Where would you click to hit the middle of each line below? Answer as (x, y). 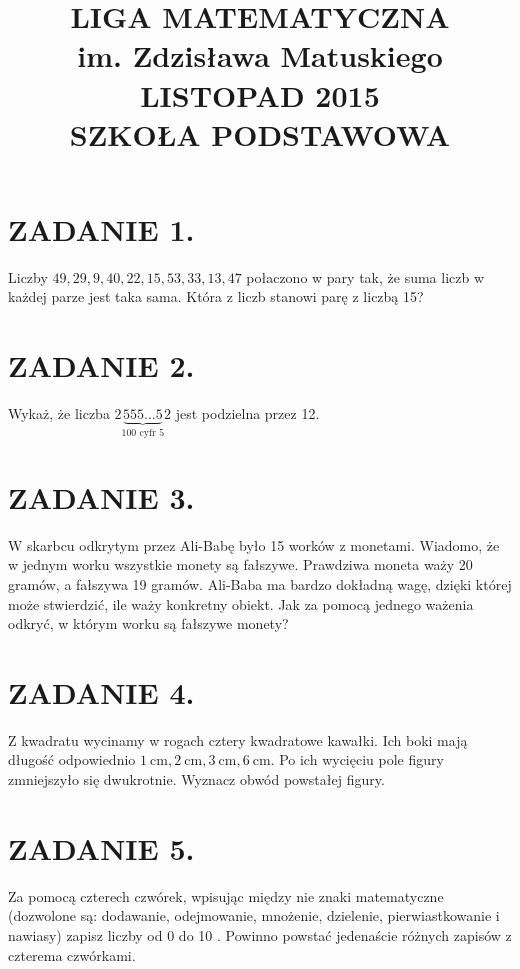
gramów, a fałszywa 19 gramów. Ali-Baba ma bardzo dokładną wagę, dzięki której (260, 583)
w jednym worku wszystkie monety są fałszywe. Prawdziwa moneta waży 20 (240, 564)
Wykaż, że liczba (59, 413)
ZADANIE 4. (101, 691)
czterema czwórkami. (72, 954)
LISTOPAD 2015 (260, 94)
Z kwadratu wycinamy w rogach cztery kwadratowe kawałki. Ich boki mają (238, 739)
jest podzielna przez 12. (247, 413)
